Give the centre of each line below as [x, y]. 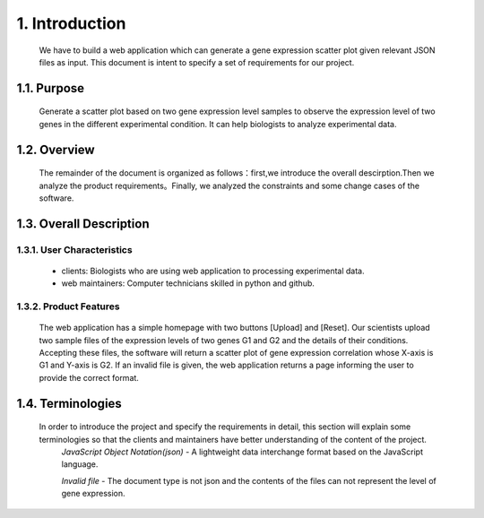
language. [80, 464]
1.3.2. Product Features [68, 306]
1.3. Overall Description [83, 224]
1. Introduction [71, 23]
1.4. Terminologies [69, 403]
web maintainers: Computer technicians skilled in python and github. [188, 283]
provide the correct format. [89, 377]
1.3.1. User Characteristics [75, 249]
